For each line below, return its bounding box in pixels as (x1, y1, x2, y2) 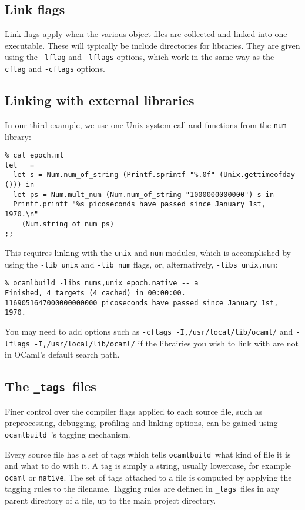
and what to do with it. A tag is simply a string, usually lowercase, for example (5, 459, 291, 472)
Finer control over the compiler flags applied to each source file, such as (5, 405, 263, 417)
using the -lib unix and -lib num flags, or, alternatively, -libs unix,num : (5, 258, 278, 270)
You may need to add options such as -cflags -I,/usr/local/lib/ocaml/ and (5, 325, 293, 337)
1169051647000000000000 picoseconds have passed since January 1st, (5, 298, 279, 307)
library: (5, 130, 31, 142)
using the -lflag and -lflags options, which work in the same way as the (5, 51, 274, 63)
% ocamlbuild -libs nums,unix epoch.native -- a (5, 279, 199, 288)
